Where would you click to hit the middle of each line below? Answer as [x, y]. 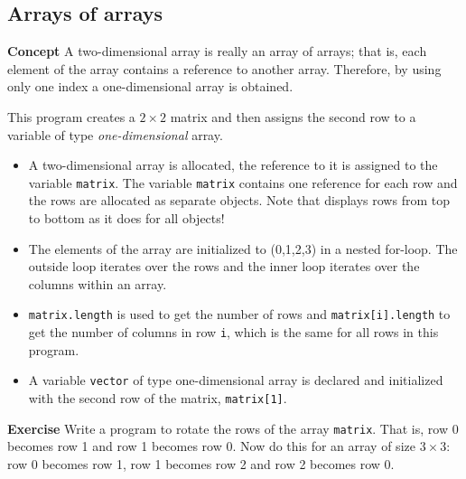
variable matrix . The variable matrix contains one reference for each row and [243, 182]
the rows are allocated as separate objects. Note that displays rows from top [239, 200]
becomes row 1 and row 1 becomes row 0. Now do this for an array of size [211, 446]
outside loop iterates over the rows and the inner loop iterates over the [224, 266]
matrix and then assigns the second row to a [293, 116]
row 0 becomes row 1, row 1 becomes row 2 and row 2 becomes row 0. [201, 463]
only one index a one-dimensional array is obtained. [150, 86]
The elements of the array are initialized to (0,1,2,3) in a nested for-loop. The [243, 248]
